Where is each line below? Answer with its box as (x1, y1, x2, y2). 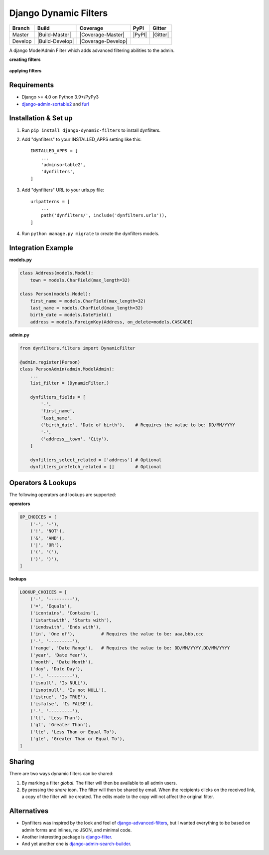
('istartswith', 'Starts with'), (30, 617, 112, 623)
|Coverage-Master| (79, 31, 125, 38)
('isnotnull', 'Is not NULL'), (30, 687, 107, 693)
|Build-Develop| (37, 37, 74, 44)
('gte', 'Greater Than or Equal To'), (30, 736, 125, 742)
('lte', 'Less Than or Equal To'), (30, 729, 117, 735)
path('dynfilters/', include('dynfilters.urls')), (40, 213, 167, 218)
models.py (9, 257, 32, 263)
